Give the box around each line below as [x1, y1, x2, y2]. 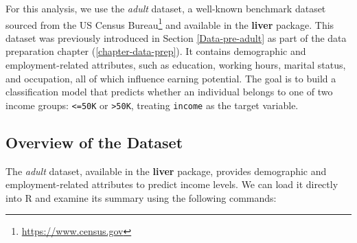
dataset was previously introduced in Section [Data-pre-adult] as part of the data [5, 30, 347, 45]
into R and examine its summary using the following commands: [5, 190, 277, 205]
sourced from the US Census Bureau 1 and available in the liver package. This [5, 15, 334, 32]
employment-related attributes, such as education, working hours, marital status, [5, 58, 346, 72]
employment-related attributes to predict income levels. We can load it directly [5, 177, 338, 192]
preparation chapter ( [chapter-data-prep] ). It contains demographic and [5, 44, 306, 58]
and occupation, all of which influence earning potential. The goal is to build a [5, 71, 336, 85]
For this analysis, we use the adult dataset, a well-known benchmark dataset [5, 1, 326, 15]
